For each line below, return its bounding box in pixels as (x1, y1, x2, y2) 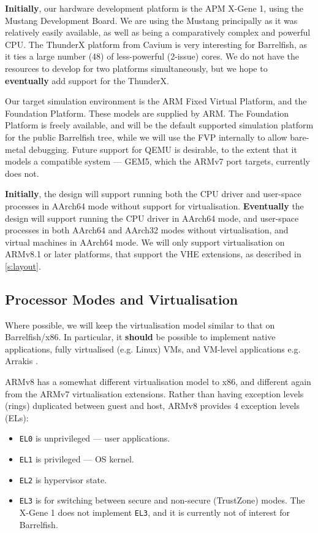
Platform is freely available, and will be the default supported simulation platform (5, 119, 314, 131)
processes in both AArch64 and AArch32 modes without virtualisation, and (5, 224, 289, 236)
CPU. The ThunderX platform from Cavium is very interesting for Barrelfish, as (5, 37, 307, 50)
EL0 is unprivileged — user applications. (19, 432, 170, 445)
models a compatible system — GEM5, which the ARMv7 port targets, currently (5, 155, 310, 168)
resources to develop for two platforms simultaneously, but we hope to (5, 61, 268, 74)
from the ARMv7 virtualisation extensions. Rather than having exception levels (5, 387, 304, 400)
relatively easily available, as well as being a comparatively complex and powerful (5, 26, 311, 39)
